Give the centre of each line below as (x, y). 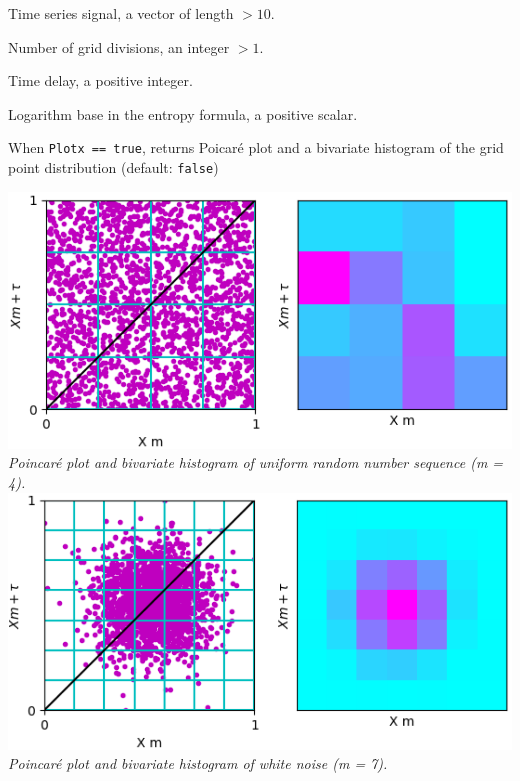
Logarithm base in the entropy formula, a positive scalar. (183, 113)
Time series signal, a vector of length (121, 13)
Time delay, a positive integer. (100, 80)
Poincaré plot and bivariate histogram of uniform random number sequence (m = (256, 462)
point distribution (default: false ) (113, 167)
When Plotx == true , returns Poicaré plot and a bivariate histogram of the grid (256, 147)
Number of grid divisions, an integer (119, 46)
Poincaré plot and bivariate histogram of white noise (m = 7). (198, 763)
